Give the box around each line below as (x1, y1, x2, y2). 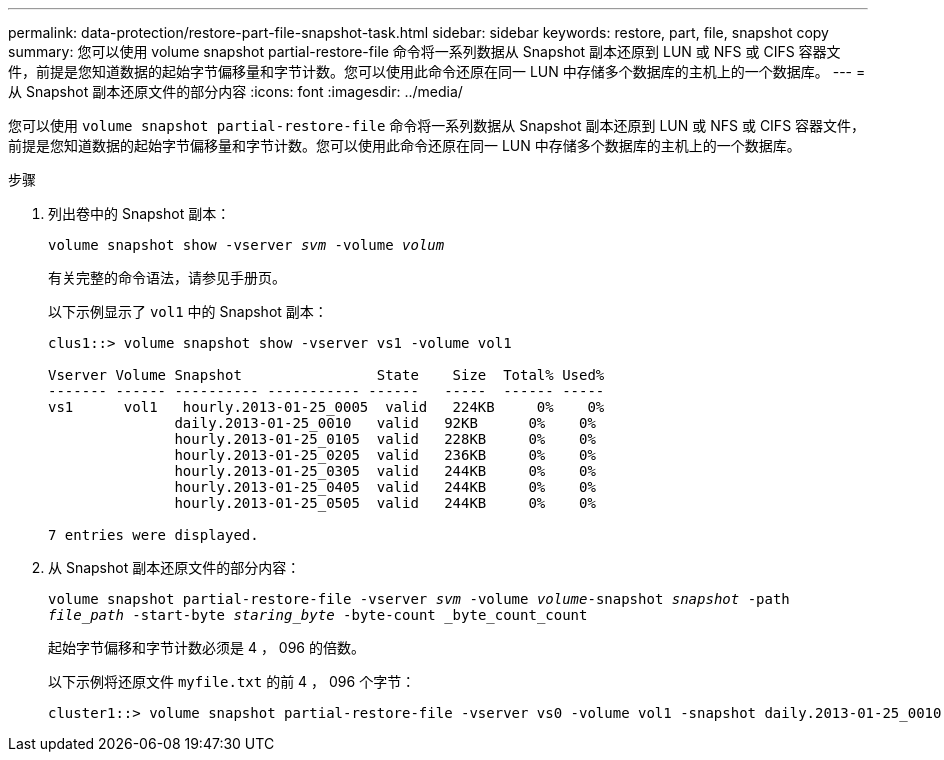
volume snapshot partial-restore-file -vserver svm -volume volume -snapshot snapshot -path (48, 591, 790, 607)
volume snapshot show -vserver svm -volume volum (48, 237, 445, 253)
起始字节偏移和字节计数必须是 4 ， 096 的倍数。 (48, 639, 365, 656)
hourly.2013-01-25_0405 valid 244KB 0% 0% (174, 479, 596, 495)
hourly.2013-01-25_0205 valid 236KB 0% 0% (174, 447, 596, 463)
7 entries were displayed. (48, 527, 259, 543)
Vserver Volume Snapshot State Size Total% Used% (48, 367, 605, 383)
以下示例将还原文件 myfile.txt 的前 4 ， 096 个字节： (48, 673, 416, 690)
